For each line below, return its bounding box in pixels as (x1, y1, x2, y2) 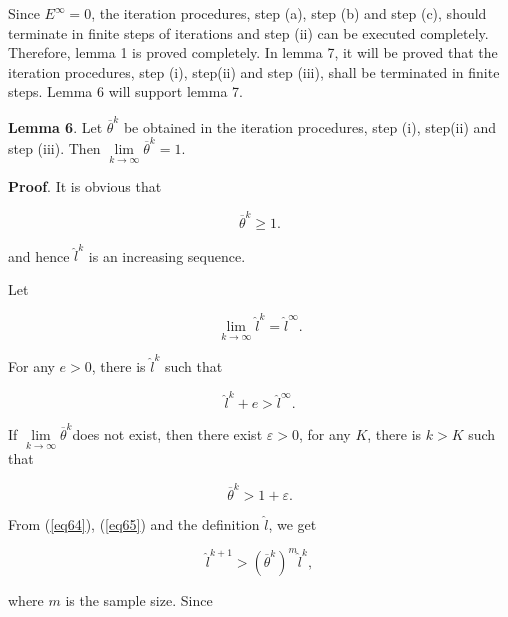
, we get (268, 513, 317, 534)
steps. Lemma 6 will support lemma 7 (8, 81, 240, 102)
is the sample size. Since (65, 589, 213, 610)
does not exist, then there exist (72, 424, 263, 445)
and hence (8, 245, 70, 266)
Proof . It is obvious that (8, 176, 162, 197)
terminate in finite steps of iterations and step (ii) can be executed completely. (8, 22, 489, 43)
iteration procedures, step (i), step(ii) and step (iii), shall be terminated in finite (8, 61, 500, 82)
